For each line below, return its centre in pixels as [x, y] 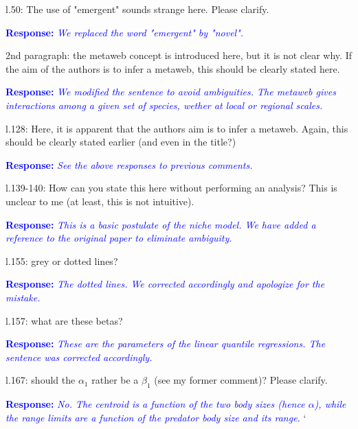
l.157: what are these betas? [64, 320]
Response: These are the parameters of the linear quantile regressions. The [166, 344]
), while [330, 404]
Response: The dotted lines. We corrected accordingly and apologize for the [165, 284]
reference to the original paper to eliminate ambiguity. [119, 238]
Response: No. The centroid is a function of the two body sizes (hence [155, 404]
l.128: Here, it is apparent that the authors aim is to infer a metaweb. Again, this [177, 128]
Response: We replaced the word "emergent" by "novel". [125, 32]
